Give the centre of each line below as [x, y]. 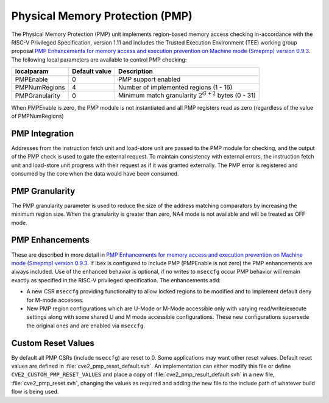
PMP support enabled [149, 79]
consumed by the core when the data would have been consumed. [95, 173]
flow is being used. [35, 392]
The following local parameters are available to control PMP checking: [99, 59]
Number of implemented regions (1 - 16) [175, 87]
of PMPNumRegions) [37, 116]
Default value [92, 71]
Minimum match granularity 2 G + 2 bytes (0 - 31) [187, 95]
